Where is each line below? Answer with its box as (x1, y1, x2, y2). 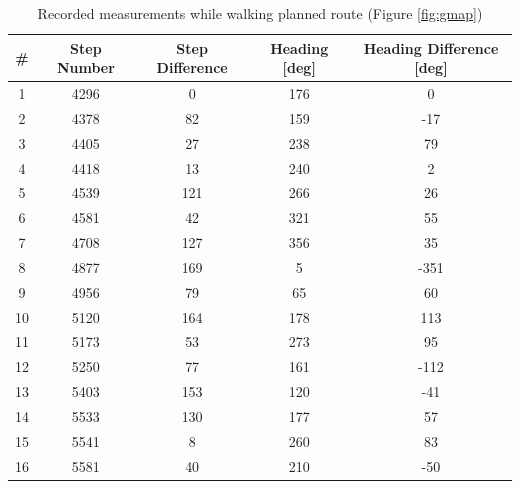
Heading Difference (363, 37, 499, 58)
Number (56, 57, 115, 78)
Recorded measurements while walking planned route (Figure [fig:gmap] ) (37, 3, 483, 23)
